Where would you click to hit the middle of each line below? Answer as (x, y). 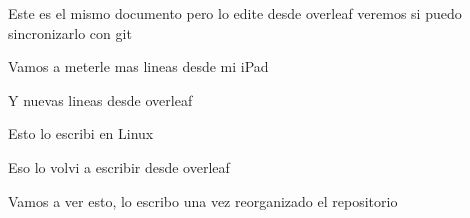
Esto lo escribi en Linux (81, 133)
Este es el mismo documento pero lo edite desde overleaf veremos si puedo (235, 13)
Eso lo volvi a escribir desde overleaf (119, 166)
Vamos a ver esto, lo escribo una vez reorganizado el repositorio (203, 200)
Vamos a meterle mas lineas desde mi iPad (138, 66)
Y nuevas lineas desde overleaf (100, 99)
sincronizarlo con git (70, 32)
